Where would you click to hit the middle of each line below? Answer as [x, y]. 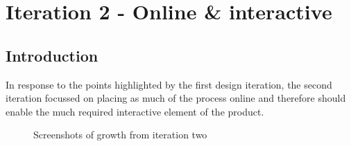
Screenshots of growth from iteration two [120, 135]
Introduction [52, 55]
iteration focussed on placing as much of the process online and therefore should [176, 98]
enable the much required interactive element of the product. [135, 111]
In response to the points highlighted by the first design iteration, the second [169, 84]
